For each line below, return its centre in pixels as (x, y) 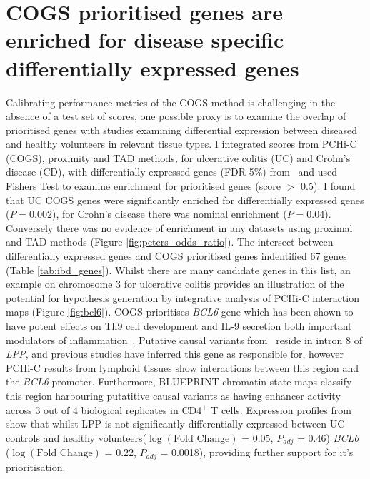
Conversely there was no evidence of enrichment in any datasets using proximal (179, 227)
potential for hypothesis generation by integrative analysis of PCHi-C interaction (182, 297)
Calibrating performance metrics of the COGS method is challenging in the (171, 102)
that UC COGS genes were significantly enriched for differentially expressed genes (185, 200)
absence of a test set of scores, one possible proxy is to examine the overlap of (176, 116)
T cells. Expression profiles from (281, 409)
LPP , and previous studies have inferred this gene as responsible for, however (175, 354)
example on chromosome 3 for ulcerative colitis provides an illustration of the (175, 284)
